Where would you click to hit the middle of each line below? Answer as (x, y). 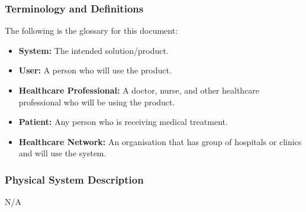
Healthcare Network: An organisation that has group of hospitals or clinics (160, 141)
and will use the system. (62, 153)
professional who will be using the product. (97, 102)
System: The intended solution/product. (94, 50)
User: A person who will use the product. (95, 70)
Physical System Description (74, 179)
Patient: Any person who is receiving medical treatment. (123, 122)
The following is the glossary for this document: (91, 30)
